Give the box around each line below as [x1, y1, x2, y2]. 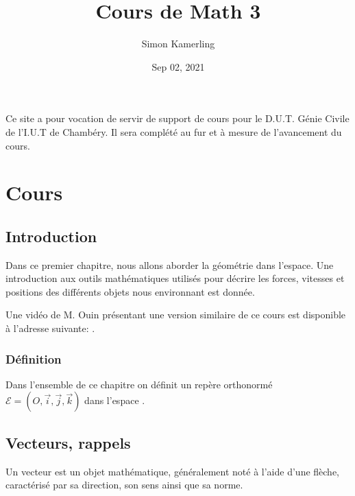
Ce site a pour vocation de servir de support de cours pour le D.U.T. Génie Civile [5, 111, 350, 126]
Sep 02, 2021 [151, 59, 205, 73]
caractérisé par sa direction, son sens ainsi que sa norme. [5, 477, 243, 492]
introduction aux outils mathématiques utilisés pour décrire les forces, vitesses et [5, 271, 345, 285]
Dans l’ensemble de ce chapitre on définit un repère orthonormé [5, 377, 273, 391]
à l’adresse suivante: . [5, 321, 95, 335]
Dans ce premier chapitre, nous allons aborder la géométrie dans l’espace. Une [5, 257, 334, 272]
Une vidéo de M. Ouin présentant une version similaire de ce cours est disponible [5, 307, 346, 322]
